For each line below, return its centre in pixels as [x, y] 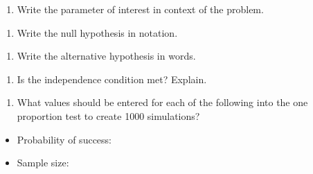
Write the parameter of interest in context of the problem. [140, 9]
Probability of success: [64, 139]
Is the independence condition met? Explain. [112, 79]
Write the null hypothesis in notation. [97, 32]
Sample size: [43, 163]
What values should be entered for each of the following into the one [162, 102]
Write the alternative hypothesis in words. [106, 56]
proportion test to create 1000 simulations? [108, 115]
